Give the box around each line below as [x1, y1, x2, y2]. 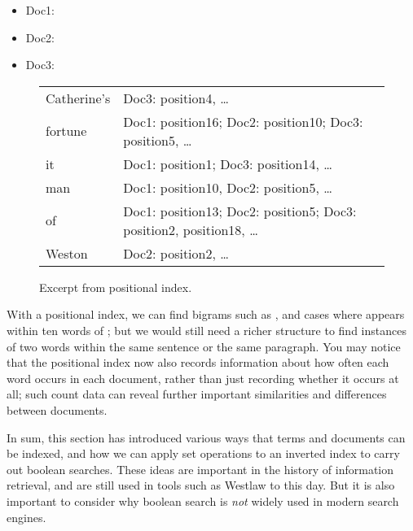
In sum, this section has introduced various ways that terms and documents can [7, 429, 406, 446]
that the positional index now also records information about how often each [7, 354, 389, 371]
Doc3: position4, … [123, 88, 229, 107]
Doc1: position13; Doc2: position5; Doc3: [123, 201, 357, 220]
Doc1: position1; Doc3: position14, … [123, 154, 332, 173]
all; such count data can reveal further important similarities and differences [7, 385, 387, 403]
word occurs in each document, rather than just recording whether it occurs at [7, 369, 399, 386]
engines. [7, 508, 46, 525]
